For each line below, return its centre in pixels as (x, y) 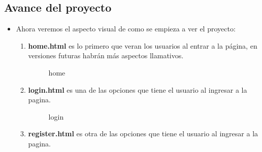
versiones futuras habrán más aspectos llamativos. (106, 55)
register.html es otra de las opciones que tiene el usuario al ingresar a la (143, 134)
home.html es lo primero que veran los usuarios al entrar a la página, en (143, 45)
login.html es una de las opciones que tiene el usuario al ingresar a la (138, 89)
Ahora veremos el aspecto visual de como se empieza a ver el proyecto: (126, 29)
